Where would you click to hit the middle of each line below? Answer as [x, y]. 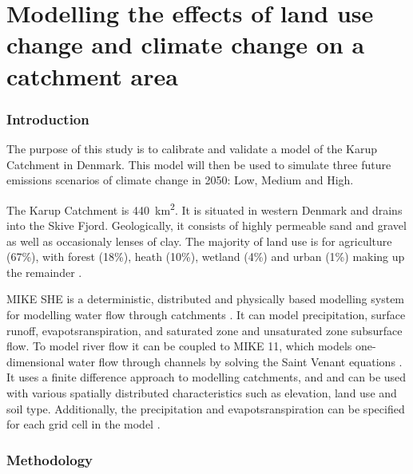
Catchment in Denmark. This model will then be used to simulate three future [199, 164]
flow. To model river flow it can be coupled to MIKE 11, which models [179, 346]
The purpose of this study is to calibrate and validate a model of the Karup [192, 148]
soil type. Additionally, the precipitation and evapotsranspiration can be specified [206, 408]
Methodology [50, 459]
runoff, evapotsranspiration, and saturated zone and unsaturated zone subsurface [205, 330]
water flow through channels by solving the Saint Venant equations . [235, 361]
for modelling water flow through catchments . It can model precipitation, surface [206, 314]
